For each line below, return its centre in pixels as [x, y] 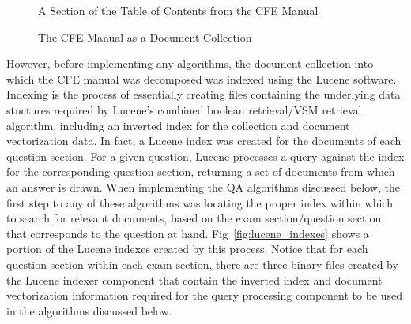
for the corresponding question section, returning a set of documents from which [201, 171]
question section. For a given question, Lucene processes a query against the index [205, 156]
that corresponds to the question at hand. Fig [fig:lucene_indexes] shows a [188, 233]
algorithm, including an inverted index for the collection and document [178, 125]
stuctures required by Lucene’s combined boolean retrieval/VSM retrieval [184, 109]
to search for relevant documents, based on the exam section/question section [194, 218]
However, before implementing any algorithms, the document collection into [190, 63]
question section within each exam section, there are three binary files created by [202, 264]
